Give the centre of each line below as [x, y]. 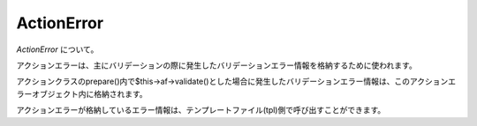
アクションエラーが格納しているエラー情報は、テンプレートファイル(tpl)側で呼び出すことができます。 [201, 110]
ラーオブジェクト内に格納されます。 [82, 93]
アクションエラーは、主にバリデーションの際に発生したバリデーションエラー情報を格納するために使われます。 [216, 65]
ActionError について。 [57, 49]
